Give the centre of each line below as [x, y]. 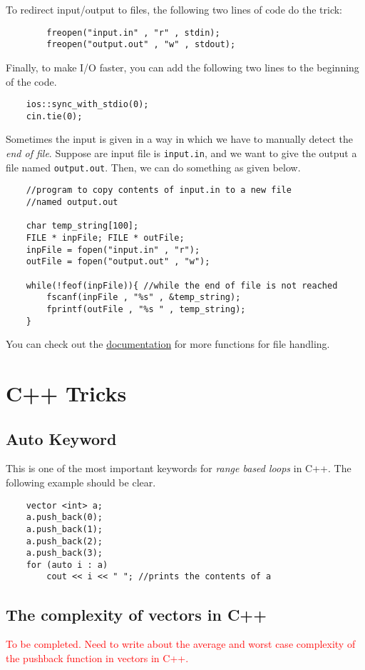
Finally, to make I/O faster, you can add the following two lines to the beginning [182, 67]
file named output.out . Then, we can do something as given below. [153, 167]
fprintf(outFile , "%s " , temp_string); [146, 309]
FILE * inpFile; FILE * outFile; [105, 237]
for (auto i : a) [67, 565]
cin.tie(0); [54, 116]
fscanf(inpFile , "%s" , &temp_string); [144, 297]
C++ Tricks [66, 392]
